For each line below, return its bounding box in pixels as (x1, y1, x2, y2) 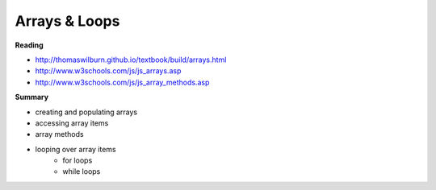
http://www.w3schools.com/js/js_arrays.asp (35, 66, 182, 76)
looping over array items (35, 144, 116, 154)
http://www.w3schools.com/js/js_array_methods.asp (35, 77, 210, 87)
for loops (62, 155, 93, 165)
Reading (15, 40, 44, 50)
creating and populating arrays (35, 107, 137, 117)
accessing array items (35, 118, 109, 128)
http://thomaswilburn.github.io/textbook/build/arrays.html (35, 55, 227, 64)
